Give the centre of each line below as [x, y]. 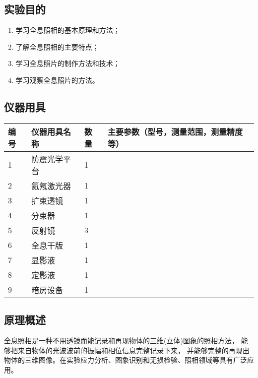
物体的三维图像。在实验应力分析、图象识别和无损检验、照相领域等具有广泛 [126, 360]
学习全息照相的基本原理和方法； [68, 30]
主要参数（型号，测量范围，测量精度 [175, 131]
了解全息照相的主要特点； [57, 46]
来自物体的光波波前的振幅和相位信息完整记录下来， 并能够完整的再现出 [133, 350]
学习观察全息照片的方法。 [57, 80]
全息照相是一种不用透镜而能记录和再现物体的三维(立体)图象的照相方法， [121, 340]
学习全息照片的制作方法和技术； [68, 63]
